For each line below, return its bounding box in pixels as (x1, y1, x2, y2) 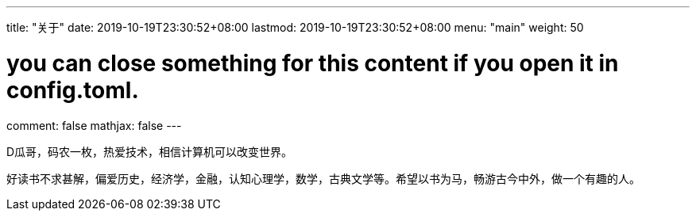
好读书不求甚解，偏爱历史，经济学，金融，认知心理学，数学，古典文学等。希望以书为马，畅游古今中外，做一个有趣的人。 (6, 171, 640, 185)
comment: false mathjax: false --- (6, 118, 182, 132)
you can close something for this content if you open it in (6, 49, 619, 77)
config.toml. (6, 76, 139, 104)
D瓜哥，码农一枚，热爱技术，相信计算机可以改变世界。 (6, 144, 293, 158)
